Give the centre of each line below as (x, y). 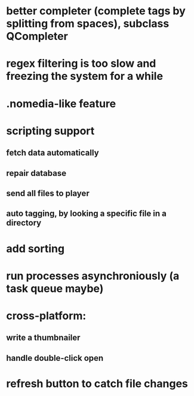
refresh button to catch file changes (97, 383)
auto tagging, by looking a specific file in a (87, 214)
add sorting (35, 248)
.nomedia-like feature (61, 103)
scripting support (50, 131)
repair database (36, 173)
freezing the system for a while (84, 76)
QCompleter (37, 36)
